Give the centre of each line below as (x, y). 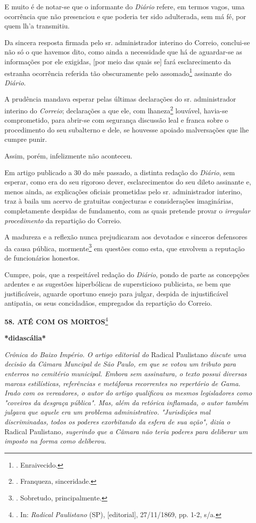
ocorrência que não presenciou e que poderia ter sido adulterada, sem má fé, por (125, 16)
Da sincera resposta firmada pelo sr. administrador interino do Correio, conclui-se (127, 42)
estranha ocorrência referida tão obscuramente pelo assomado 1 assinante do (118, 72)
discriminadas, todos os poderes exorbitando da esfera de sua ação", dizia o (117, 421)
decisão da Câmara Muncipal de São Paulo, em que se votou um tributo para (120, 364)
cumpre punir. (26, 139)
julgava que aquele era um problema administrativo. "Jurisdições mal (108, 412)
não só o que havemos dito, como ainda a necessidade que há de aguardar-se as (123, 52)
